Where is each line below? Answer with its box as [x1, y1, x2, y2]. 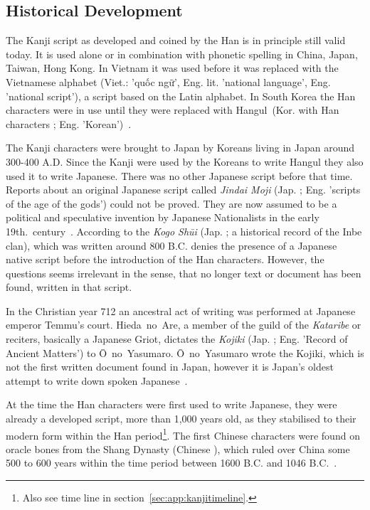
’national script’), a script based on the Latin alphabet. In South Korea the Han [6, 88, 356, 103]
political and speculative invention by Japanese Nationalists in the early [6, 210, 319, 225]
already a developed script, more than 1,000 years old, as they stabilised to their [6, 411, 356, 426]
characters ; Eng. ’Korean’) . [6, 116, 132, 131]
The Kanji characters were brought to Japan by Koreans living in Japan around [6, 140, 355, 155]
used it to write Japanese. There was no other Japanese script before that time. [6, 168, 353, 183]
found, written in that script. [6, 280, 132, 294]
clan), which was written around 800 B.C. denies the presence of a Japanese [6, 238, 337, 253]
